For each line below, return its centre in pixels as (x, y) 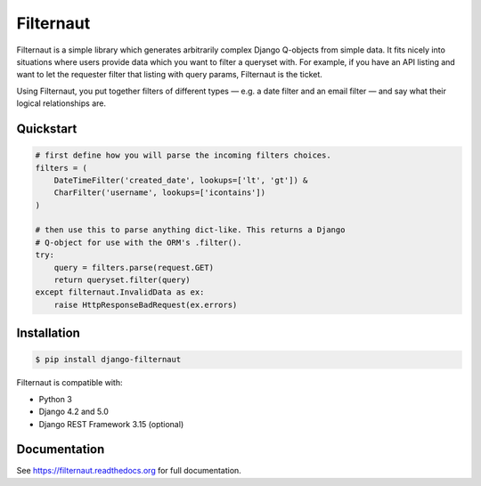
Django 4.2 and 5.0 (73, 412)
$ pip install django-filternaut (108, 360)
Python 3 (56, 399)
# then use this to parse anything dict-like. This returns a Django (190, 230)
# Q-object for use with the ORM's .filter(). (139, 242)
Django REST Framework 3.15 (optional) (111, 424)
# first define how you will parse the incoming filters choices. (183, 155)
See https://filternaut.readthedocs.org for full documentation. (129, 471)
